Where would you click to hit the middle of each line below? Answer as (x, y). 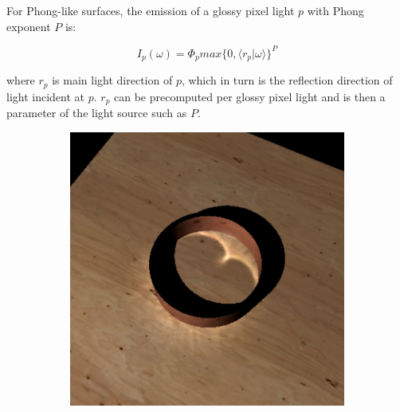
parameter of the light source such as (97, 113)
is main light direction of (112, 80)
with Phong (335, 10)
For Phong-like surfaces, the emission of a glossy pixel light (151, 10)
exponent (29, 26)
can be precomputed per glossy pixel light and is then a (250, 96)
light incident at (46, 96)
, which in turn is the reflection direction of (287, 80)
